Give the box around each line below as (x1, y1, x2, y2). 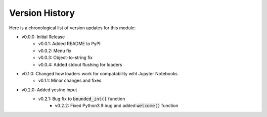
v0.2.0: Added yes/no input (21, 87, 77, 93)
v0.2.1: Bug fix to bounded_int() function (38, 96, 126, 102)
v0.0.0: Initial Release (21, 34, 65, 40)
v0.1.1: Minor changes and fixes (38, 77, 101, 84)
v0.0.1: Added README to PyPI (38, 41, 101, 47)
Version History (9, 7, 75, 18)
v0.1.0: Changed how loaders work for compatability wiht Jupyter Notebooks (21, 70, 178, 76)
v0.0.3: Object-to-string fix (38, 55, 93, 60)
